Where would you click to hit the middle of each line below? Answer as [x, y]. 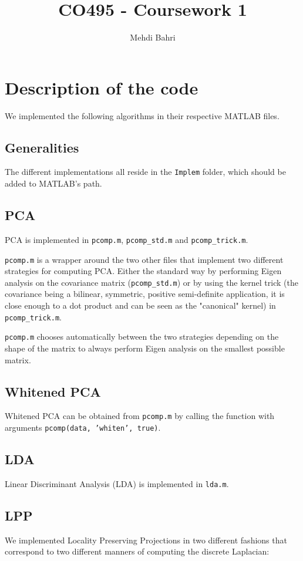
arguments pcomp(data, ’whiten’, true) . [83, 427]
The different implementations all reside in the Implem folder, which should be [145, 172]
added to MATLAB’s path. [53, 183]
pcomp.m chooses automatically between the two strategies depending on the [142, 337]
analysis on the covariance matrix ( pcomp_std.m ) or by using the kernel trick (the [151, 282]
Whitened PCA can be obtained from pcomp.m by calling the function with [140, 416]
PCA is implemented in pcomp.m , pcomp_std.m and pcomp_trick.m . [127, 239]
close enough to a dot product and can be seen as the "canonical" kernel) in [140, 305]
